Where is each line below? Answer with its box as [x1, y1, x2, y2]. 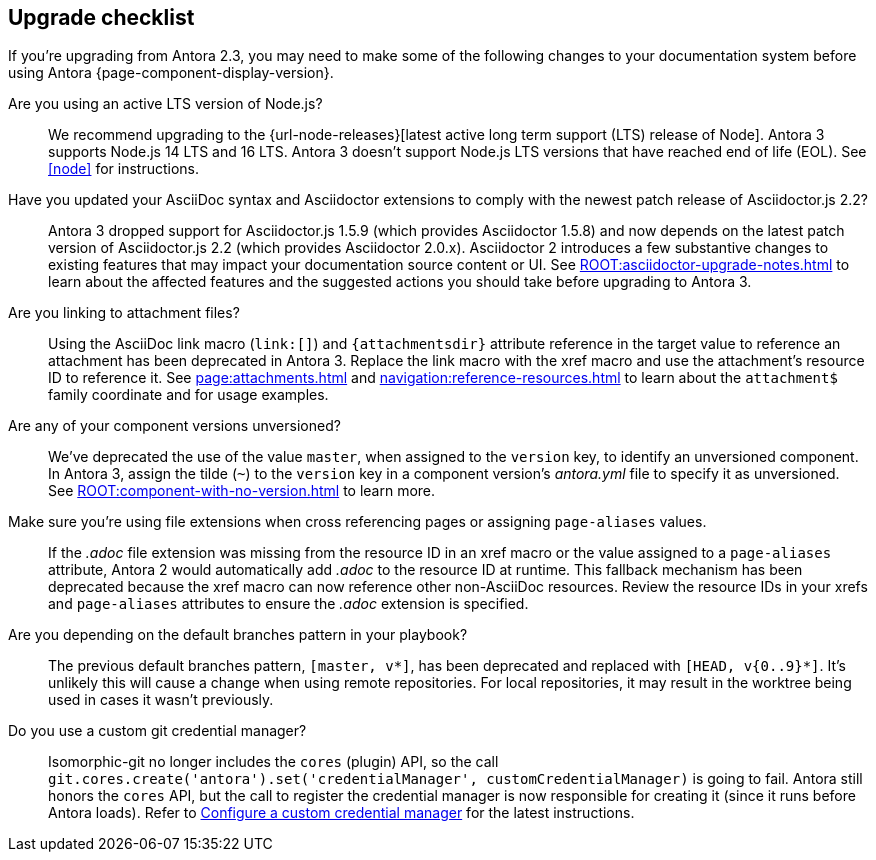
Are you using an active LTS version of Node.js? [8, 95, 323, 113]
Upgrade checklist [8, 5, 195, 30]
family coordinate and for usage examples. [48, 386, 329, 404]
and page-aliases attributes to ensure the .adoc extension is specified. [48, 595, 529, 613]
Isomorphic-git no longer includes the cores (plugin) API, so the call [48, 753, 499, 771]
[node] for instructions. [48, 160, 200, 178]
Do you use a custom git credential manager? [8, 722, 307, 740]
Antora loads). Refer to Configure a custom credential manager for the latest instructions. [48, 804, 635, 822]
